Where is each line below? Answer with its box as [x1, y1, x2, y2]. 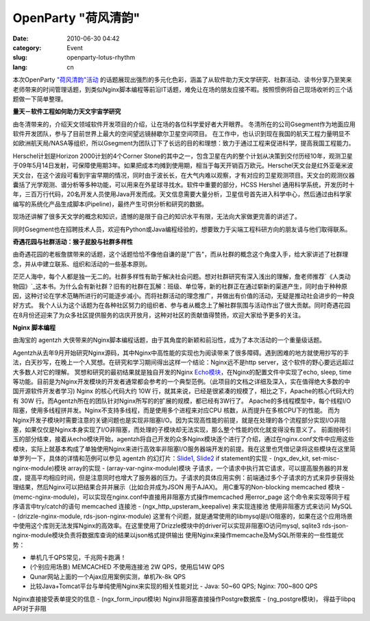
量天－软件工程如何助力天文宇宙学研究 [12, 107, 121, 116]
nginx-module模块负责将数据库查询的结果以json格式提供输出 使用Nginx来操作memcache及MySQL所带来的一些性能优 [12, 531, 344, 539]
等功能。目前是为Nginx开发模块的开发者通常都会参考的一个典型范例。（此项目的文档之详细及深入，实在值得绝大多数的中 [12, 377, 351, 386]
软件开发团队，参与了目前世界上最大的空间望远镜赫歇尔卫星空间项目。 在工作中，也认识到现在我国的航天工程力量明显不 [12, 130, 351, 138]
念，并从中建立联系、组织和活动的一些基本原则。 [12, 259, 151, 268]
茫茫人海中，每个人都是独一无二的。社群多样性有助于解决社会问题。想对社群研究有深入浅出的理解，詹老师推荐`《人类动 [12, 272, 351, 281]
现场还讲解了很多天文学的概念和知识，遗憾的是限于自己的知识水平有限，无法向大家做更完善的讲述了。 [12, 213, 301, 221]
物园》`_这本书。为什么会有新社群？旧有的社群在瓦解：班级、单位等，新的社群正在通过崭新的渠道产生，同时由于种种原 [12, 282, 347, 290]
